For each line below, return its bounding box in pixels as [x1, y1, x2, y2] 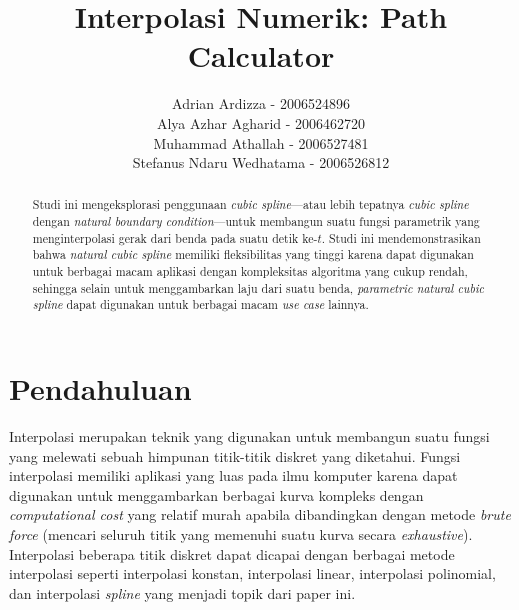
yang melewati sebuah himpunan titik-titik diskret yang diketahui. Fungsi [9, 445, 461, 466]
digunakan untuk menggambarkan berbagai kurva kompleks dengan [9, 484, 424, 505]
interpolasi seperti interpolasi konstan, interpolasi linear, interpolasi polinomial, [9, 563, 496, 584]
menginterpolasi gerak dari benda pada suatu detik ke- [32, 229, 318, 246]
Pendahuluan [9, 368, 192, 409]
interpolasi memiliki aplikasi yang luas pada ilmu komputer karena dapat [9, 465, 458, 486]
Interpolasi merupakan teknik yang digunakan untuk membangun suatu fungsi [9, 426, 490, 447]
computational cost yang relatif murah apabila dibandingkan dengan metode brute [9, 504, 511, 525]
